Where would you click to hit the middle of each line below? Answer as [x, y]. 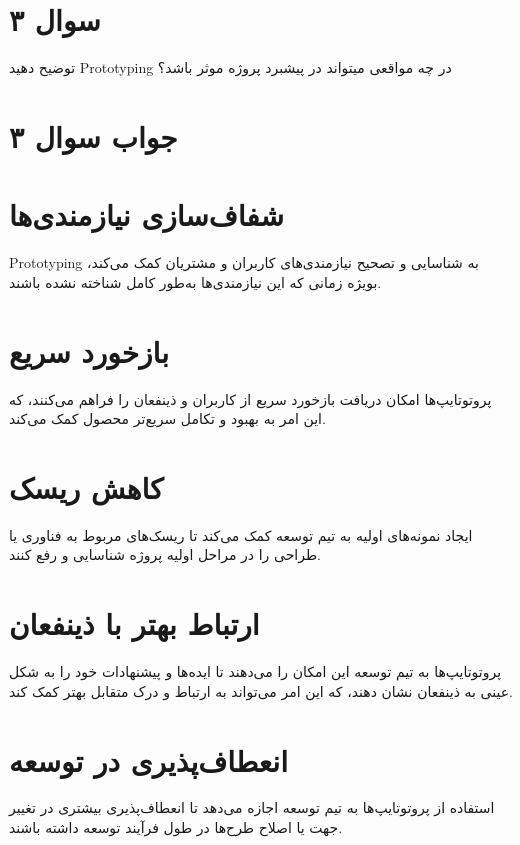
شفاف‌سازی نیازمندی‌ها [146, 214]
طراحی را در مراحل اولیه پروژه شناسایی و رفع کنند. [165, 554]
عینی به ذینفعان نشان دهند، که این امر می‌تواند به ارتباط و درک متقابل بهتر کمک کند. [261, 690]
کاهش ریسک [86, 486]
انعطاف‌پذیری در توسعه [148, 759]
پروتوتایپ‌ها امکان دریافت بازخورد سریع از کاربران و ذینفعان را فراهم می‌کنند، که [250, 398]
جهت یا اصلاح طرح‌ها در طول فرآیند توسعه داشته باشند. [176, 827]
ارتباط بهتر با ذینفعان [134, 623]
